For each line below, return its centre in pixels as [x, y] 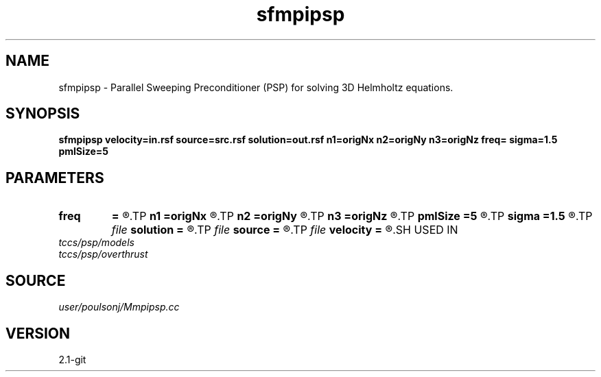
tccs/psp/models [96, 243]
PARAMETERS [55, 178]
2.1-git [72, 359]
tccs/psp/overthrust [103, 254]
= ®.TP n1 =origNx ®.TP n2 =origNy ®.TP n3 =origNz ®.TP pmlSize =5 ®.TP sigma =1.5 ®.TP [352, 216]
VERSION [38, 333]
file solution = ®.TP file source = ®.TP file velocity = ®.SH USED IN [285, 230]
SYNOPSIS [43, 114]
